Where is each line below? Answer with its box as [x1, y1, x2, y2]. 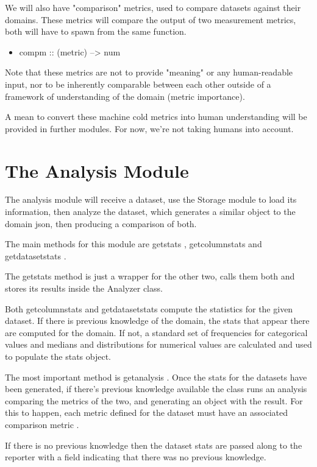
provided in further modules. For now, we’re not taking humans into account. [5, 122, 294, 135]
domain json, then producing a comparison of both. [5, 217, 197, 230]
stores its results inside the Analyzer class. [5, 282, 163, 295]
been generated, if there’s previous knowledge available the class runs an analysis [5, 382, 307, 395]
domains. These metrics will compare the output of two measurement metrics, [5, 13, 296, 26]
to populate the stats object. [5, 350, 111, 362]
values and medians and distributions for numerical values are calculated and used [5, 338, 312, 351]
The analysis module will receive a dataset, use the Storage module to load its [5, 193, 297, 206]
